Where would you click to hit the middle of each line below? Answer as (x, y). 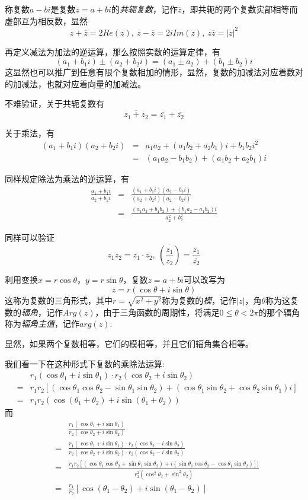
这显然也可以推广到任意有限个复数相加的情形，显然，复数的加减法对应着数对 (154, 72)
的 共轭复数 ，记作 (144, 9)
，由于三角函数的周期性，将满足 (157, 312)
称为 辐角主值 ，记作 (42, 324)
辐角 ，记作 (42, 312)
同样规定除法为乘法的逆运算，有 (67, 178)
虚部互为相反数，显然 (46, 20)
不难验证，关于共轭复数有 (54, 103)
